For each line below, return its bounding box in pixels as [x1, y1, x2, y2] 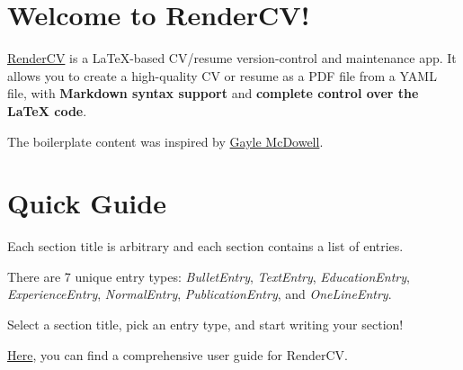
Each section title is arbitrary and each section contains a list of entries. [7, 237, 404, 256]
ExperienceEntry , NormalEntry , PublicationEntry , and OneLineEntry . [7, 284, 392, 303]
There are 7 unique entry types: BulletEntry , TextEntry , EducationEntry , [7, 266, 410, 285]
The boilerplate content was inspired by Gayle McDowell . [7, 131, 324, 150]
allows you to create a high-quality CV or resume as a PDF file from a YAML [7, 66, 437, 85]
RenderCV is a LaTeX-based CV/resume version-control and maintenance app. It [7, 49, 457, 68]
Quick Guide [7, 185, 166, 221]
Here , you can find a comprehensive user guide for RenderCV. [7, 345, 348, 364]
